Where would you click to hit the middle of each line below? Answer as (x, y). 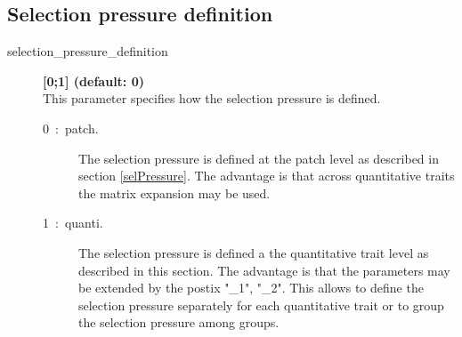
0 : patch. (71, 128)
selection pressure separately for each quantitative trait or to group (261, 305)
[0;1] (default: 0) (93, 80)
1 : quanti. (73, 223)
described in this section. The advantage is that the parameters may (264, 270)
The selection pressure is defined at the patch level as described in (259, 158)
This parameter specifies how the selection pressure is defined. (212, 98)
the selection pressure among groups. (179, 322)
